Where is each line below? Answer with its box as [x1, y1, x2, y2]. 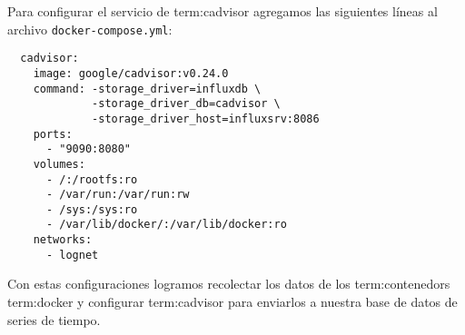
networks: [33, 233, 93, 247]
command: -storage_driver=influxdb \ [33, 82, 262, 95]
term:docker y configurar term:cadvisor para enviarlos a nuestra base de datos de [7, 292, 458, 311]
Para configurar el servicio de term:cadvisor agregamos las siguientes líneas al [7, 2, 438, 20]
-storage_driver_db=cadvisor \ [92, 97, 281, 111]
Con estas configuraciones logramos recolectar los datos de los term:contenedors [7, 274, 450, 293]
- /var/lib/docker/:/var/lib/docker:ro [45, 218, 287, 232]
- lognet [45, 248, 99, 261]
